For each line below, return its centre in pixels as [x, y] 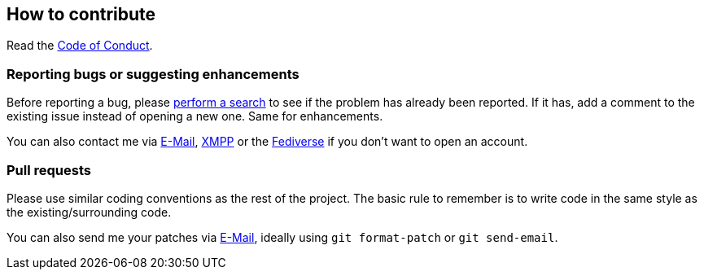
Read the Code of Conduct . [80, 46]
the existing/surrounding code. [89, 212]
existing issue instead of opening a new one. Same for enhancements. [195, 116]
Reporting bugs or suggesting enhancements [153, 74]
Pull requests [49, 170]
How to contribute [81, 14]
